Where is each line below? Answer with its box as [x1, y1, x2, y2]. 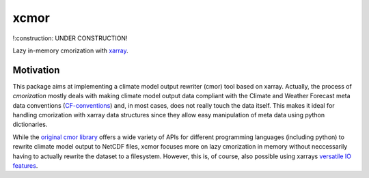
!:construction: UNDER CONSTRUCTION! [12, 34, 128, 42]
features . [12, 161, 38, 170]
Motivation [12, 64, 60, 76]
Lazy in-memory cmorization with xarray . [12, 46, 129, 55]
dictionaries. [12, 120, 48, 129]
